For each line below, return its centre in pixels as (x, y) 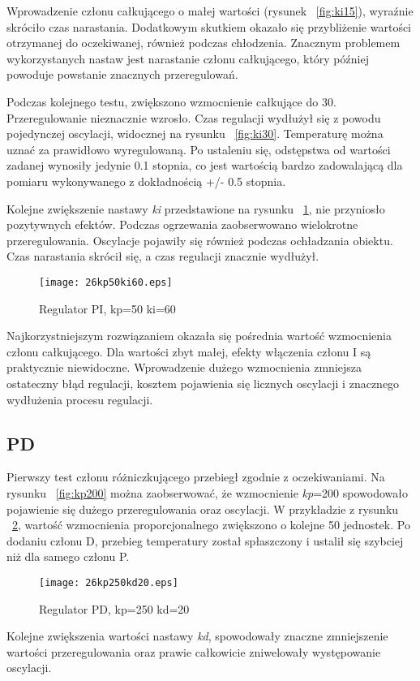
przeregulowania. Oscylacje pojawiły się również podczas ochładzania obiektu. (200, 240)
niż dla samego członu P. (68, 556)
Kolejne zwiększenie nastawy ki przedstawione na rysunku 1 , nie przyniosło (196, 208)
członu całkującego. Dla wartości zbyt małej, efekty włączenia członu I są (189, 351)
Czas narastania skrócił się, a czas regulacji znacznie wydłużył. (163, 256)
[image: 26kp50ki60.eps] (106, 282)
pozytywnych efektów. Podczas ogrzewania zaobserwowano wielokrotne (182, 224)
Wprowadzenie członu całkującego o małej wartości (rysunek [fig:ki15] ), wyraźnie (210, 11)
